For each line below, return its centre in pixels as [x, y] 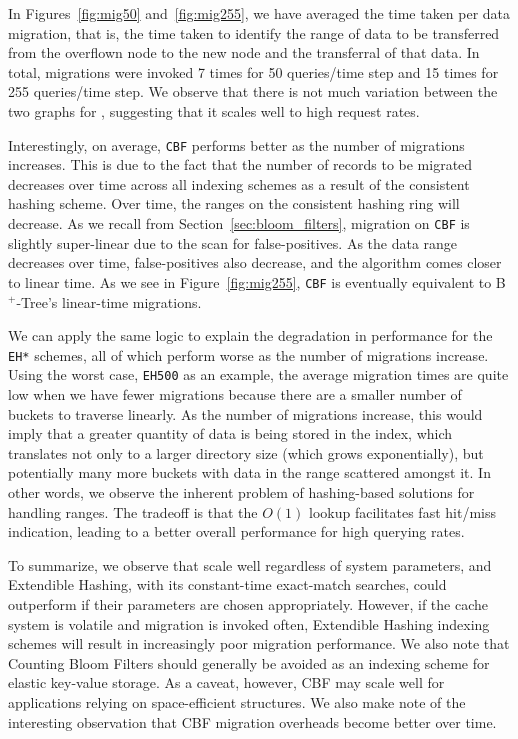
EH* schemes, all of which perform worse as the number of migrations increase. [248, 354]
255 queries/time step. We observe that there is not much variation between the [253, 91]
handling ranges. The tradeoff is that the [133, 511]
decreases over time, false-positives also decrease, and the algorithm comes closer [255, 262]
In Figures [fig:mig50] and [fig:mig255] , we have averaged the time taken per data [259, 13]
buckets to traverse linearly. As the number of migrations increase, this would [245, 413]
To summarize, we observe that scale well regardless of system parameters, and [250, 564]
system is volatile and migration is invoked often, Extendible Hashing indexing [249, 623]
